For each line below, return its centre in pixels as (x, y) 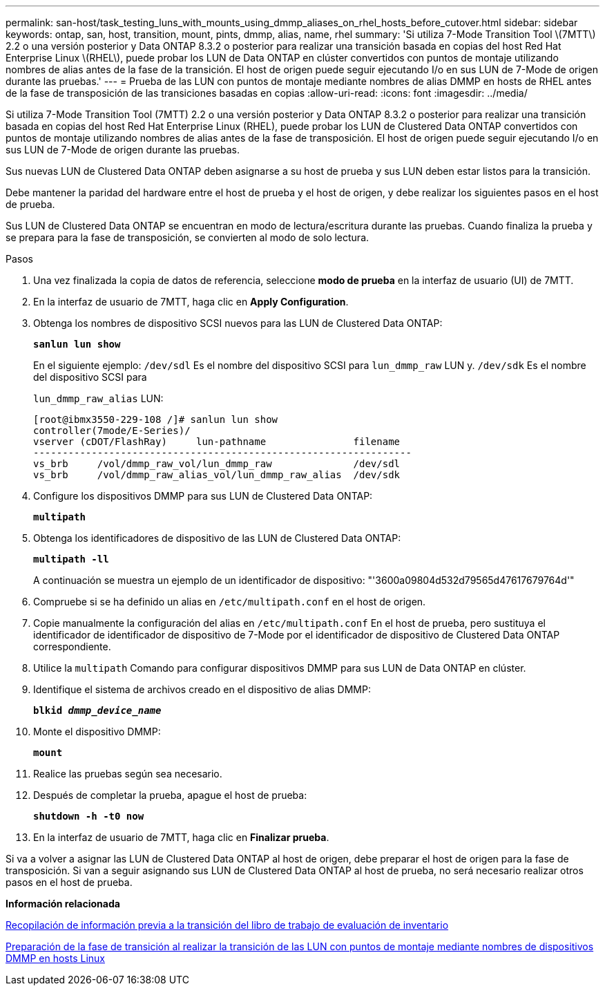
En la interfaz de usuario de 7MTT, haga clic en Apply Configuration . (191, 302)
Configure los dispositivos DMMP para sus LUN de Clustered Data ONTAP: (203, 496)
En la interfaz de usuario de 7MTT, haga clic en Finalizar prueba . (181, 837)
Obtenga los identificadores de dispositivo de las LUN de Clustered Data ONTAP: (217, 538)
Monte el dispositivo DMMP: (97, 732)
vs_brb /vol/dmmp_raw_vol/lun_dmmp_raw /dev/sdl (217, 464)
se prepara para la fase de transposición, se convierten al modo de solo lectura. (188, 237)
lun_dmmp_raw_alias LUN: (98, 398)
